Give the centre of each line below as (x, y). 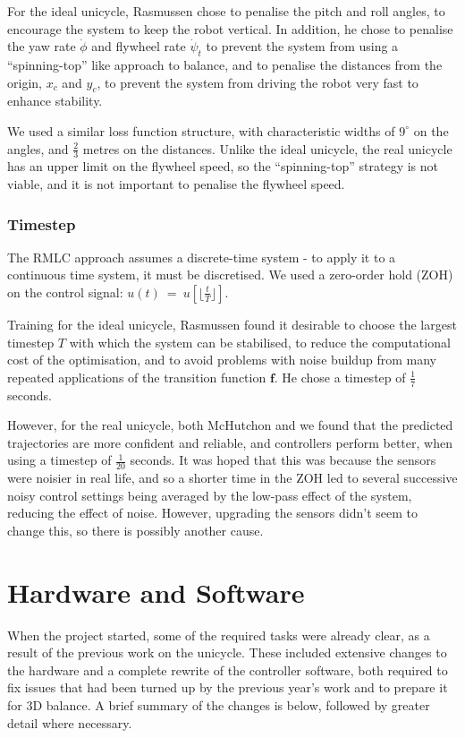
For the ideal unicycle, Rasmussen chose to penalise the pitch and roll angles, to (226, 11)
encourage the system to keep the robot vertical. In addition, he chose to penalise (230, 28)
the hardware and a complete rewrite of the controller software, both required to (228, 669)
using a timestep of (59, 460)
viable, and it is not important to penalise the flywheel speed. (176, 183)
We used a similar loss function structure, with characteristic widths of (201, 130)
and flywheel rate (139, 46)
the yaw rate (42, 46)
